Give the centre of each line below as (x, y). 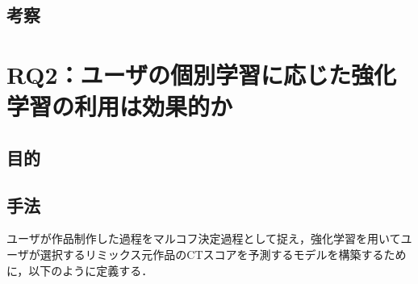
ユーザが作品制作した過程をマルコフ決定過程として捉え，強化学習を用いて (204, 238)
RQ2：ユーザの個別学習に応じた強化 (202, 74)
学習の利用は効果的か (120, 106)
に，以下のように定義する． (80, 270)
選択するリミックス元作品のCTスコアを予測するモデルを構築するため (223, 254)
